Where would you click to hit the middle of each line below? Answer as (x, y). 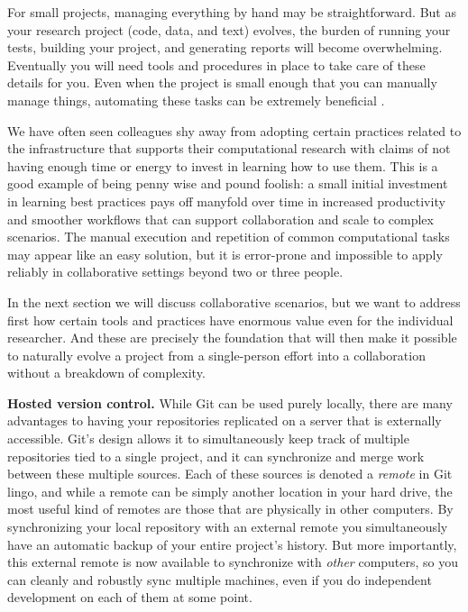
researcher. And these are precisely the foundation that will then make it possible (232, 338)
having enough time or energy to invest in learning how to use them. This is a (223, 165)
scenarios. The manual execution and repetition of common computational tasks (229, 237)
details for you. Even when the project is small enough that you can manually (222, 82)
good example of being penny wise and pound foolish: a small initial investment (228, 183)
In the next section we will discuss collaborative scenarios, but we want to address (234, 301)
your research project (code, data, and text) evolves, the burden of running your (229, 29)
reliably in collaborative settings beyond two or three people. (175, 272)
